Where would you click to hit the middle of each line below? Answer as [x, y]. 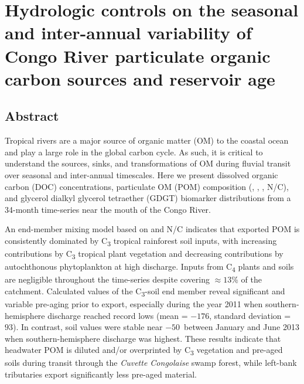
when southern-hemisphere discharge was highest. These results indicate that [143, 338]
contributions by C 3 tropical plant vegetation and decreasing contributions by [144, 254]
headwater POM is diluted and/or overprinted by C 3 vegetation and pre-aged [144, 351]
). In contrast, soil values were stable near [88, 327]
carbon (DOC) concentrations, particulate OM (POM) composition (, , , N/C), [147, 186]
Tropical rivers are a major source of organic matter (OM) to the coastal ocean [147, 140]
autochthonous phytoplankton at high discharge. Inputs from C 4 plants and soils [149, 267]
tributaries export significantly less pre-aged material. [101, 374]
